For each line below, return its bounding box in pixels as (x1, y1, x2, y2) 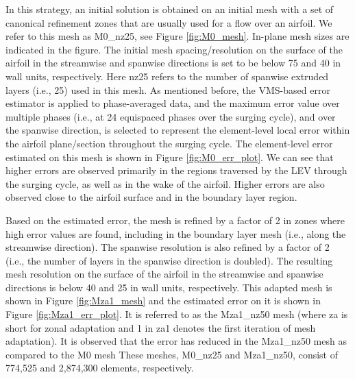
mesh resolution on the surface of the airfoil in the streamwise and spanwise (5, 267, 323, 281)
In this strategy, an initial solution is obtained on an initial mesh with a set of (5, 2, 334, 16)
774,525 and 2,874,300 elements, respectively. (5, 360, 194, 375)
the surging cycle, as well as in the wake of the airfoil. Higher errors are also (5, 176, 325, 191)
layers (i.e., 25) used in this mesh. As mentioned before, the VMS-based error (5, 82, 330, 97)
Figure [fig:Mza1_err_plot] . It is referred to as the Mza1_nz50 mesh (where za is (5, 307, 348, 321)
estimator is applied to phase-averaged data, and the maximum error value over (5, 96, 340, 110)
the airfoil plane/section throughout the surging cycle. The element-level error (5, 136, 333, 150)
